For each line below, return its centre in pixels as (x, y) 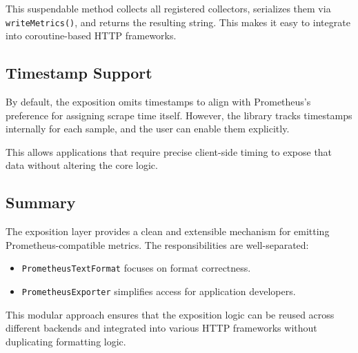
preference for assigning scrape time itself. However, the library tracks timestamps (179, 115)
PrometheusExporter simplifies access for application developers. (159, 291)
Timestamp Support (79, 73)
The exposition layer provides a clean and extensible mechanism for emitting (168, 231)
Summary (41, 202)
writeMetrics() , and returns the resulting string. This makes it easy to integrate (178, 22)
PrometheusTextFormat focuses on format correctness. (136, 268)
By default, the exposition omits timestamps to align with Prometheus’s (158, 102)
